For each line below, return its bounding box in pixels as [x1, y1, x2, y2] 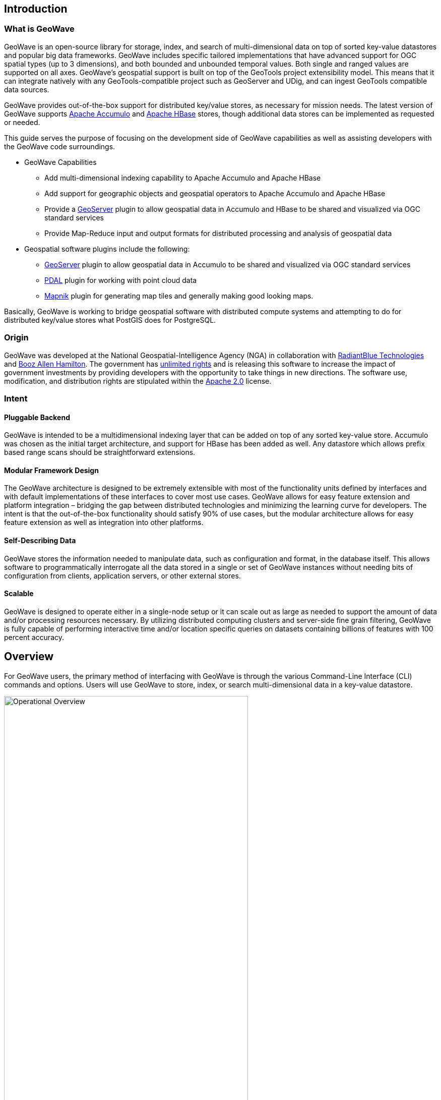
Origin [4, 332, 29, 343]
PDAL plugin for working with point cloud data [44, 275, 197, 284]
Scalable [4, 589, 34, 598]
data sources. [4, 85, 49, 94]
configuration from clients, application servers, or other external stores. [4, 571, 241, 580]
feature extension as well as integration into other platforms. [4, 518, 204, 527]
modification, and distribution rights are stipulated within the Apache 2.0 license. [4, 376, 272, 385]
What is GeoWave [4, 24, 75, 34]
